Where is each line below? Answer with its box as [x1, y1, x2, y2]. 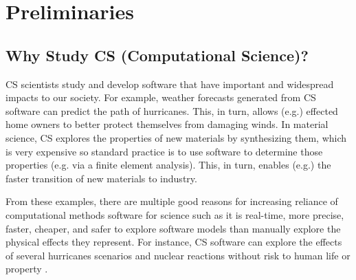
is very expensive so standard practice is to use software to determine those [5, 144, 323, 158]
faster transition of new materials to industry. [5, 171, 197, 185]
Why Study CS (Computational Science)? [5, 44, 309, 65]
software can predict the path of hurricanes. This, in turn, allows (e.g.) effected [5, 103, 338, 118]
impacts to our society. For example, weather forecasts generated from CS [5, 90, 316, 105]
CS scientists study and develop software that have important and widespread [5, 76, 334, 91]
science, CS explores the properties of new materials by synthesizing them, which [5, 130, 347, 144]
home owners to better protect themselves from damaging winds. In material [5, 117, 329, 131]
